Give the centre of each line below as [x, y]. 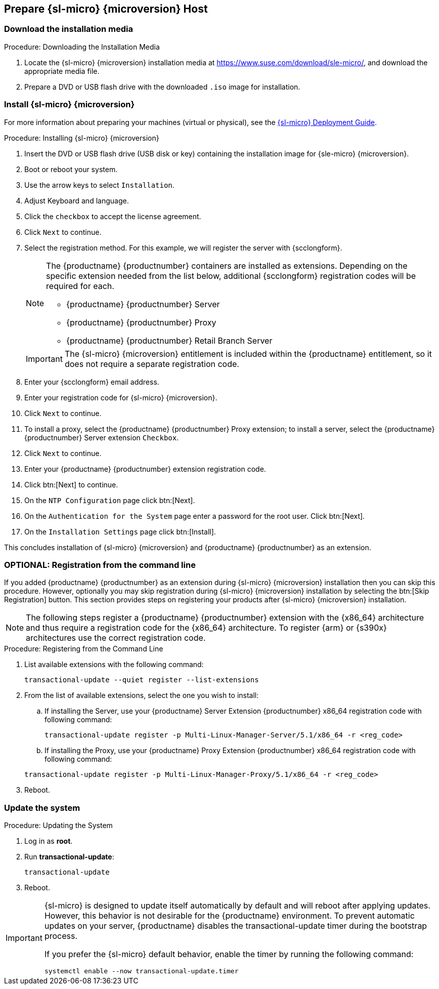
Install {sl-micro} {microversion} [70, 105]
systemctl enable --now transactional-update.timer [141, 971]
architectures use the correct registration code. [116, 638]
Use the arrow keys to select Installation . [99, 185]
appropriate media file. [62, 71]
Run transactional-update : [69, 857]
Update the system [42, 808]
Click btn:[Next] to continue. [71, 484]
